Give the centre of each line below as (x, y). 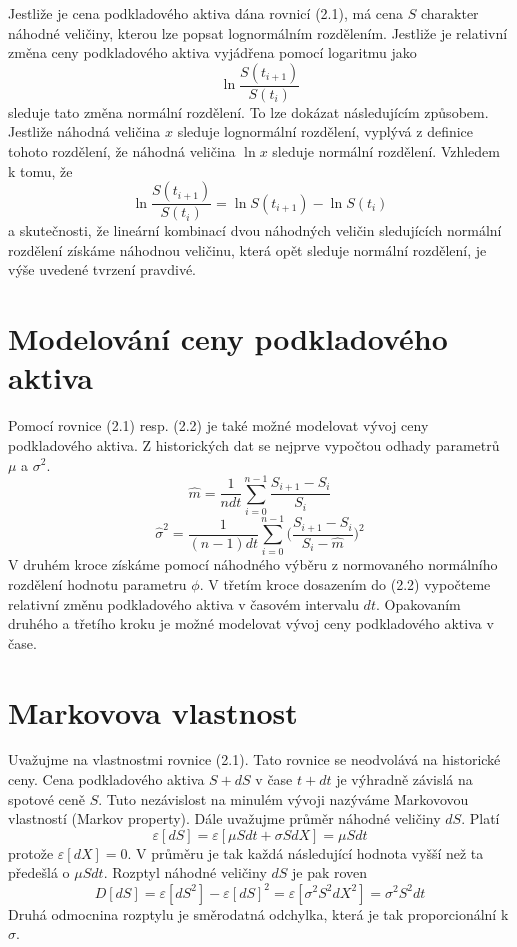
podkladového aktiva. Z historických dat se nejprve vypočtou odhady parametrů (254, 444)
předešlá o (39, 872)
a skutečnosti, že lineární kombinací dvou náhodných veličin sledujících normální (255, 230)
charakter (449, 13)
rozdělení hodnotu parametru (97, 583)
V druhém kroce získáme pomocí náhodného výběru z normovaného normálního (253, 564)
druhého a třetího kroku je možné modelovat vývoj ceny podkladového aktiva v (251, 623)
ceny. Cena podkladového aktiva (106, 779)
